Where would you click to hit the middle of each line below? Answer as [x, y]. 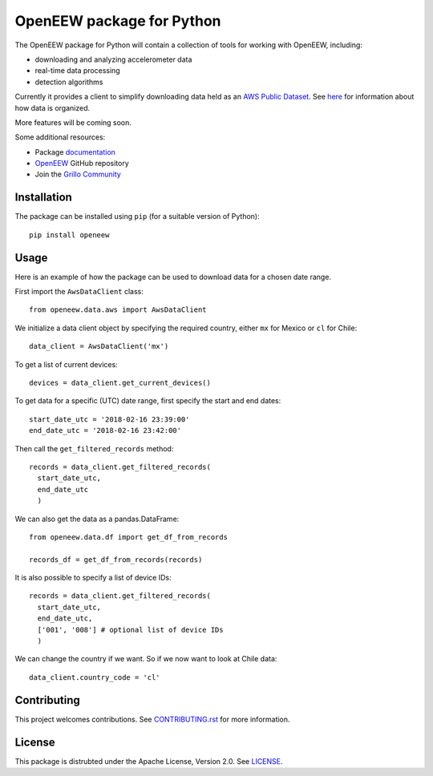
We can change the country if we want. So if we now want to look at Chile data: [146, 659]
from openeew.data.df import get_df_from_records [129, 537]
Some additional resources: [60, 137]
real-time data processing [77, 71]
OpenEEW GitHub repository [82, 164]
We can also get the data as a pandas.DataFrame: [97, 519]
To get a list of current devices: [66, 364]
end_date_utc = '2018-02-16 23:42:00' [105, 430]
